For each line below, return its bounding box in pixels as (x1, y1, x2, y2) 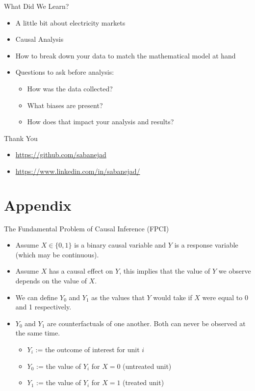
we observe (218, 266, 251, 276)
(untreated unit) (123, 361, 172, 371)
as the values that (91, 292, 145, 302)
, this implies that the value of (119, 266, 210, 276)
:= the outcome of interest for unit (35, 344, 140, 354)
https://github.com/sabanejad (15, 149, 106, 160)
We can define (15, 292, 58, 302)
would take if (153, 292, 192, 302)
